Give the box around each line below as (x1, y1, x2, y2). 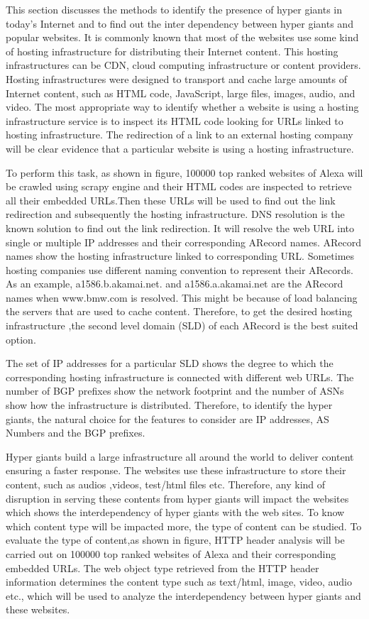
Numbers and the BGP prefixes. (6, 425, 145, 440)
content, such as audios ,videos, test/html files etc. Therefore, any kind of (6, 477, 326, 491)
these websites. (6, 602, 70, 617)
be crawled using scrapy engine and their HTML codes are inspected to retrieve (6, 179, 352, 194)
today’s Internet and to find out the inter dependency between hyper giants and (6, 16, 353, 31)
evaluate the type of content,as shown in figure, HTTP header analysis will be (6, 532, 345, 547)
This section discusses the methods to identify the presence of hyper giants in (6, 2, 343, 16)
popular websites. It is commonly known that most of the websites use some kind (6, 30, 359, 45)
